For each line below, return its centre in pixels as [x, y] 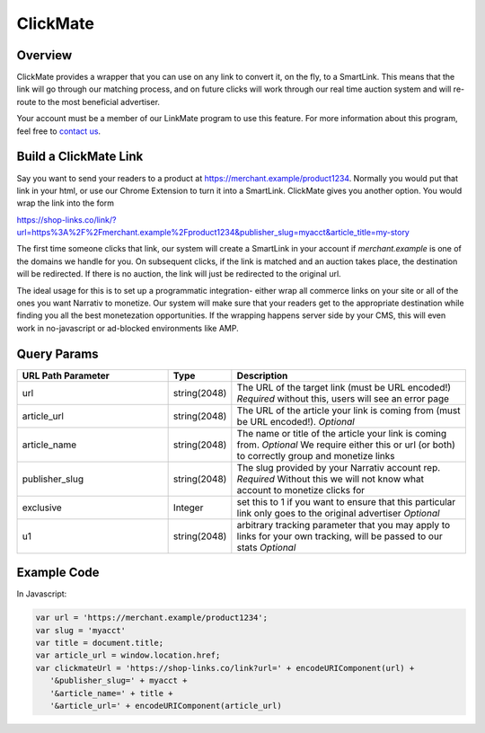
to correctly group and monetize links [316, 455]
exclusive [42, 508]
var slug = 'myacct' [80, 630]
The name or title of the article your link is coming [342, 433]
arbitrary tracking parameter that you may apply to [344, 525]
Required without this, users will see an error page [343, 398]
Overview [44, 55]
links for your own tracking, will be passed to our [340, 536]
